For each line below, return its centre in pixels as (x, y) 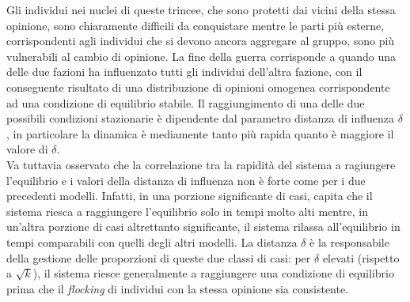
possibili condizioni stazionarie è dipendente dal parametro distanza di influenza (201, 118)
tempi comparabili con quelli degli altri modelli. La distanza (152, 242)
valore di (27, 149)
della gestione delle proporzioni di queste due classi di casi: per (159, 257)
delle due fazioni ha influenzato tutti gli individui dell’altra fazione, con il (184, 72)
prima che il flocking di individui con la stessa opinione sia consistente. (178, 288)
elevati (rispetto (361, 257)
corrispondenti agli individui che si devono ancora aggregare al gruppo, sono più (201, 41)
